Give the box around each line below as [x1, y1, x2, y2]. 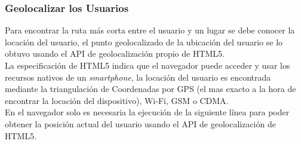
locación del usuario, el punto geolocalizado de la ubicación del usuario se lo [5, 35, 283, 48]
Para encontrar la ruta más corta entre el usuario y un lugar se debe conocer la [5, 24, 295, 36]
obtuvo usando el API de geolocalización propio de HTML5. [5, 47, 225, 60]
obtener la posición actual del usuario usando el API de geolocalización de [5, 117, 276, 130]
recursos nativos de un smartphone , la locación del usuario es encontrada [5, 71, 271, 83]
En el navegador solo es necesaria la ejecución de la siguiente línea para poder [5, 106, 290, 118]
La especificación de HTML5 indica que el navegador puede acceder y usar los [5, 59, 290, 71]
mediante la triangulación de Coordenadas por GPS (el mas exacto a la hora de [5, 82, 296, 95]
